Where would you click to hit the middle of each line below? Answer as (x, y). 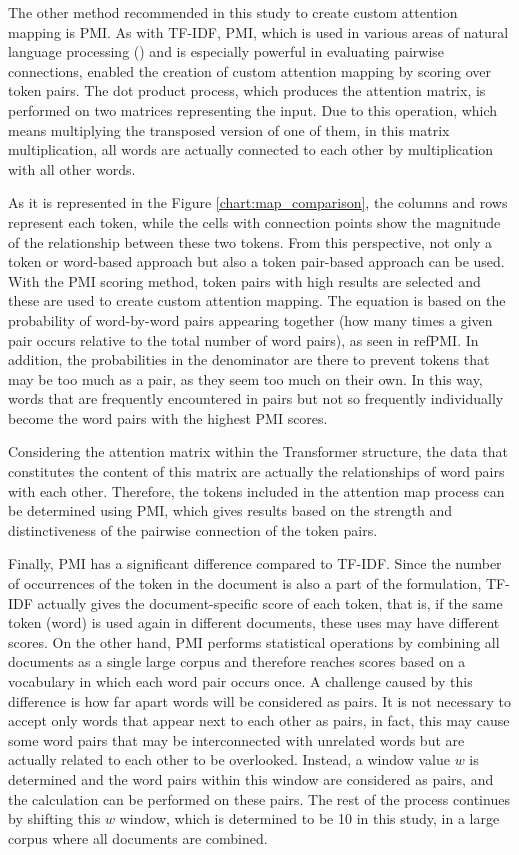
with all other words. (72, 168)
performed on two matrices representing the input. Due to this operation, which (253, 109)
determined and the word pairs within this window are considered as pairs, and (251, 778)
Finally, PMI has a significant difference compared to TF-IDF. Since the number (255, 563)
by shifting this (54, 818)
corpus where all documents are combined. (138, 837)
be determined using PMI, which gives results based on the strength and (230, 510)
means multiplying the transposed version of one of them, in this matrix (229, 129)
